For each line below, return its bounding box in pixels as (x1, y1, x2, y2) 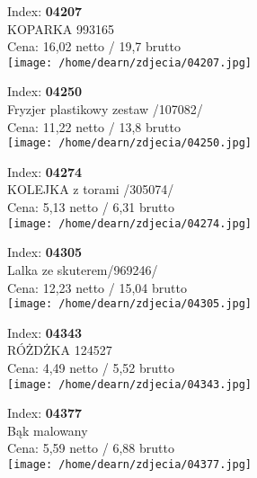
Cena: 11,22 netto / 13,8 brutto (7, 117, 181, 136)
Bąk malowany (7, 420, 88, 439)
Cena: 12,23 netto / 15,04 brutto (7, 278, 187, 297)
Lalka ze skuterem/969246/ (7, 260, 158, 279)
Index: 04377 (7, 403, 83, 422)
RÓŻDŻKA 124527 (7, 341, 112, 359)
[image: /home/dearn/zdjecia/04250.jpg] (7, 137, 253, 150)
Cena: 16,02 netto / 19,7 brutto (7, 37, 181, 56)
